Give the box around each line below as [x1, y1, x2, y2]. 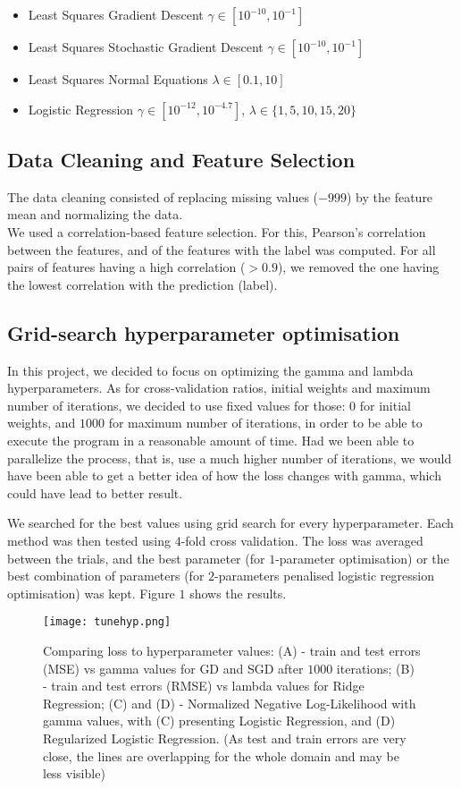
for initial [359, 395, 411, 414]
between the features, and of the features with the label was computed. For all [7, 240, 436, 259]
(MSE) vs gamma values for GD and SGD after [43, 658, 304, 677]
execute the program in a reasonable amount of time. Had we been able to [7, 430, 415, 449]
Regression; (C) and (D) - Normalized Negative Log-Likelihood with [43, 693, 416, 712]
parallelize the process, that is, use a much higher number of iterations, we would [7, 448, 452, 467]
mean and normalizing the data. [7, 205, 183, 224]
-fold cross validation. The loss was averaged [180, 530, 423, 549]
